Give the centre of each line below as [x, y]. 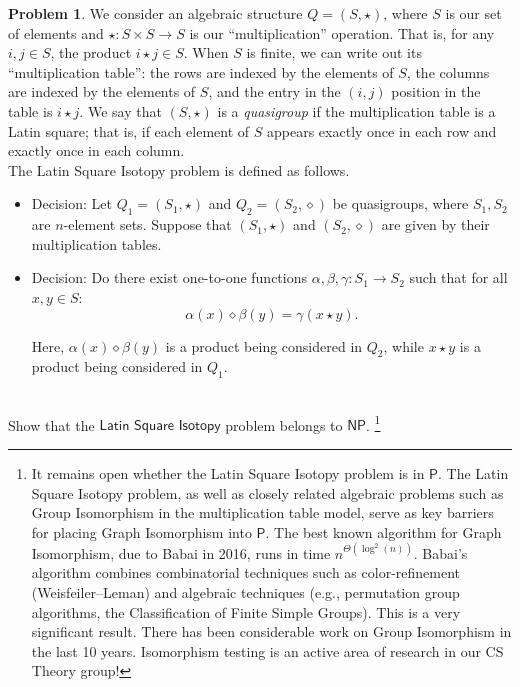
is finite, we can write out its [334, 52]
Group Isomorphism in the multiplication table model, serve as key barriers [262, 512]
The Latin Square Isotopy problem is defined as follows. [179, 169]
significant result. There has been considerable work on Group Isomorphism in [271, 631]
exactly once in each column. [96, 150]
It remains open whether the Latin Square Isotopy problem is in [228, 472]
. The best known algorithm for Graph [383, 531]
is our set [473, 13]
